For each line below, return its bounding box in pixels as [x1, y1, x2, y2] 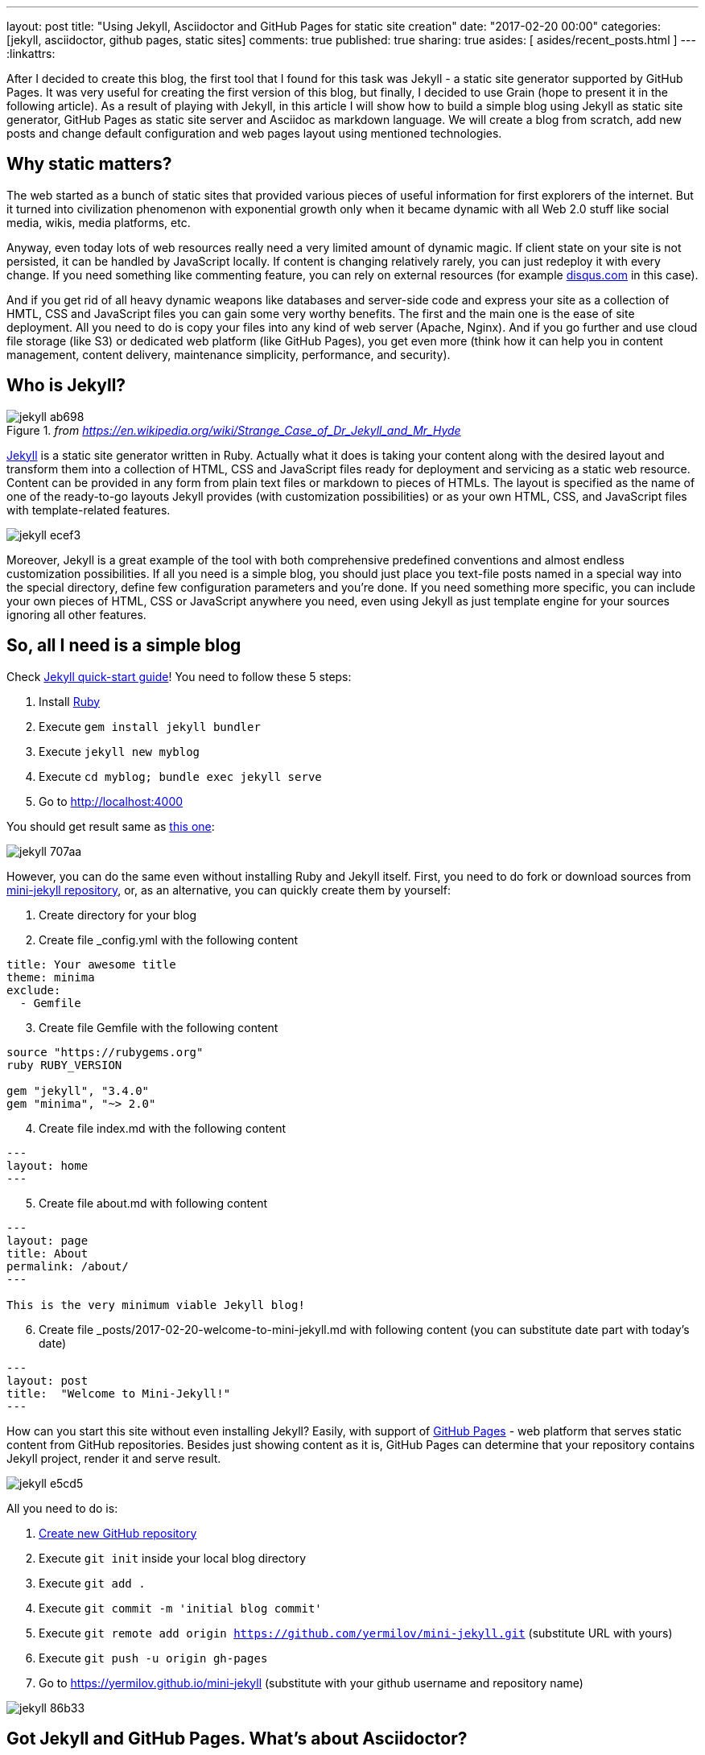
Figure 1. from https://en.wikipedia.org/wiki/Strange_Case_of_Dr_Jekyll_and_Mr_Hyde [6, 423, 461, 437]
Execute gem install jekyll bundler [39, 719, 261, 733]
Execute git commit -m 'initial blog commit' [39, 1600, 322, 1615]
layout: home [6, 1158, 89, 1172]
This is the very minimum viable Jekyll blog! [6, 1298, 305, 1311]
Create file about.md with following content [39, 1195, 268, 1210]
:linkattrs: [6, 47, 56, 60]
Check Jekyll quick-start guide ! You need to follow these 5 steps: [6, 669, 352, 683]
